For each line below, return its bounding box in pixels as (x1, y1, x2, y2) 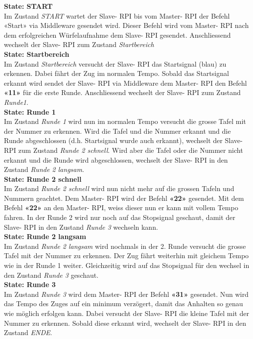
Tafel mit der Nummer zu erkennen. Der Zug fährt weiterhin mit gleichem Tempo (4, 250, 249, 261)
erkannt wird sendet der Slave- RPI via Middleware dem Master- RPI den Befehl (4, 77, 247, 88)
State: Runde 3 (4, 279, 56, 290)
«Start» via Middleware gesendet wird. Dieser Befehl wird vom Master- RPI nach (4, 20, 249, 30)
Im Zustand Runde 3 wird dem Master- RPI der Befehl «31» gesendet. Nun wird (4, 289, 249, 299)
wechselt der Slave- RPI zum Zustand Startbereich (4, 39, 154, 49)
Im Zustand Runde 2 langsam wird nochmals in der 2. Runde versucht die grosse (4, 241, 246, 251)
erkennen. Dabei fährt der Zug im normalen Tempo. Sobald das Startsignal (4, 68, 229, 78)
